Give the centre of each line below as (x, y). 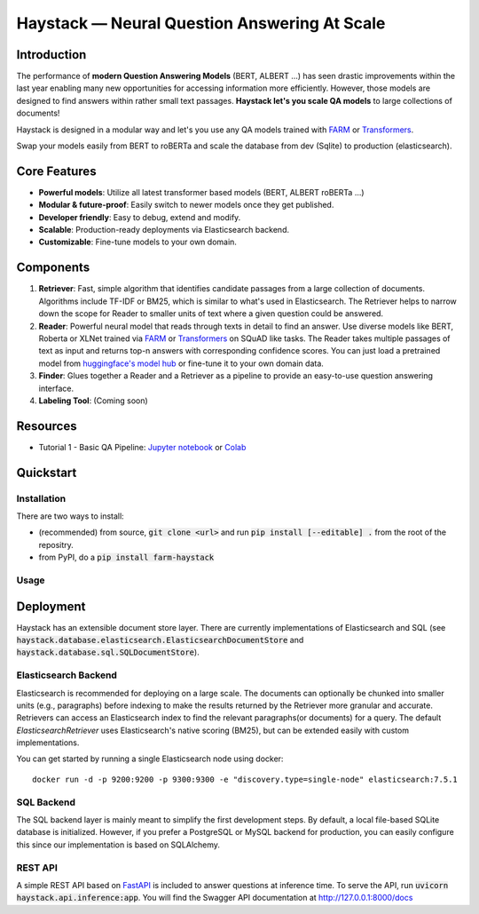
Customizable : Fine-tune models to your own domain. (137, 242)
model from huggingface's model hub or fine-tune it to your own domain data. (181, 363)
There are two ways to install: (70, 516)
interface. (56, 388)
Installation (41, 498)
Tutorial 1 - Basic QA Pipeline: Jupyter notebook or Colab (142, 447)
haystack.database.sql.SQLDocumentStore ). (108, 652)
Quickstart (47, 472)
